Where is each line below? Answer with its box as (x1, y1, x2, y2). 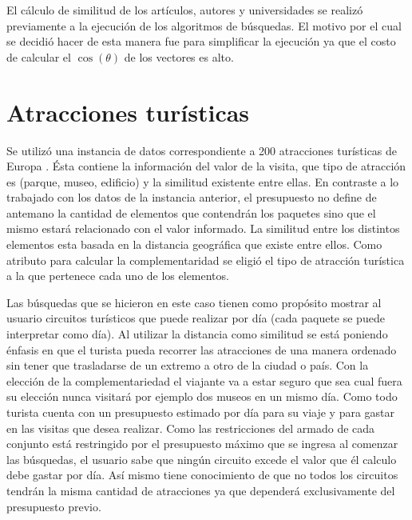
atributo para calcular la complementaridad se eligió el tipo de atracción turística (6, 251, 405, 268)
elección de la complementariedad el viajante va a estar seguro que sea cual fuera (6, 372, 402, 389)
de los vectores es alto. (124, 48, 234, 65)
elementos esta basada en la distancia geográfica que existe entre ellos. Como (6, 236, 382, 253)
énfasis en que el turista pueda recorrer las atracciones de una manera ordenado (6, 341, 397, 358)
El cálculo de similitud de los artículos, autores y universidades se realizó (6, 2, 363, 18)
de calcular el (6, 48, 71, 65)
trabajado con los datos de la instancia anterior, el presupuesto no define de (6, 189, 377, 206)
